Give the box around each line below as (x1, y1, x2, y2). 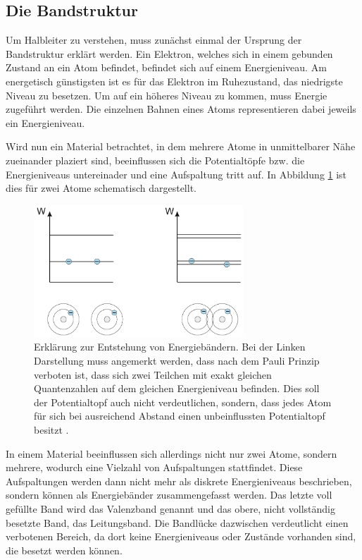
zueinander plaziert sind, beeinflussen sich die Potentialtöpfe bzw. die (6, 152, 305, 167)
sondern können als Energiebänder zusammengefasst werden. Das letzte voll (6, 487, 332, 502)
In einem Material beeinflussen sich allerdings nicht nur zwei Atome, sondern (6, 446, 337, 461)
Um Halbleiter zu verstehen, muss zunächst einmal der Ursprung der (6, 32, 302, 47)
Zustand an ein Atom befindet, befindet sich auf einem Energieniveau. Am (6, 60, 327, 75)
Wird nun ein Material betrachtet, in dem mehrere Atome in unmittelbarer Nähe (6, 139, 356, 154)
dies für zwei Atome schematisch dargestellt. (6, 181, 196, 195)
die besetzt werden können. (6, 542, 123, 557)
